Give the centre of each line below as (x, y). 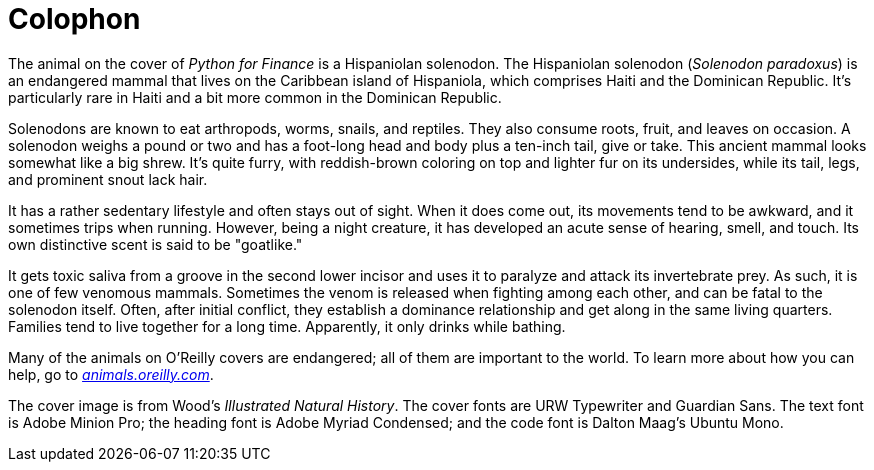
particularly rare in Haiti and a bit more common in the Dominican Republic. (255, 97)
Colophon (74, 19)
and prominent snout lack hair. (108, 179)
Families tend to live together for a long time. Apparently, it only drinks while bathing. (287, 326)
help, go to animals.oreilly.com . (111, 374)
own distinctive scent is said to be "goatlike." (155, 244)
